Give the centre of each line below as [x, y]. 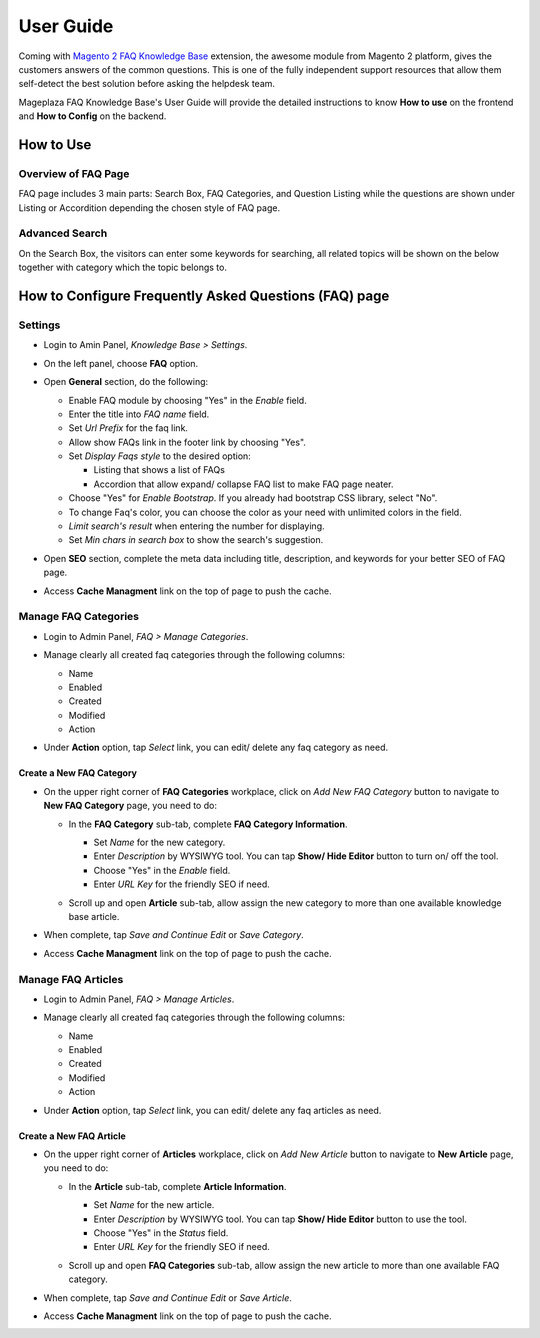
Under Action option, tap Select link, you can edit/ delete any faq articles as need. [212, 1110]
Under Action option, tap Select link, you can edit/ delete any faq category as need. [216, 747]
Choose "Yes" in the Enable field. [162, 870]
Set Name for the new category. [159, 842]
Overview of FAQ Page [74, 173]
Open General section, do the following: [126, 382]
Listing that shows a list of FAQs [159, 470]
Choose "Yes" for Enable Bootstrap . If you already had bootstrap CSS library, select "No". [253, 498]
